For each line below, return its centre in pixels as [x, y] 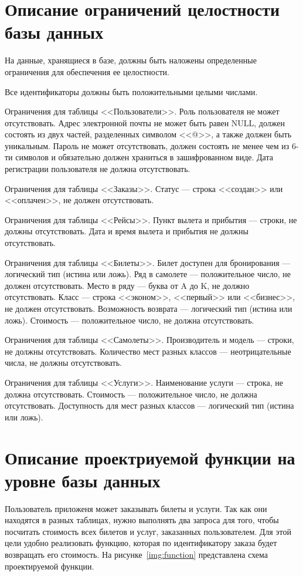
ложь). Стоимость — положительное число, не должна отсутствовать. [130, 320]
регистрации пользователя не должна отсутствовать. [98, 169]
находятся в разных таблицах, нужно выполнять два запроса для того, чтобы [142, 520]
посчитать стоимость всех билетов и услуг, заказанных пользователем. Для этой [148, 531]
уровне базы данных [83, 480]
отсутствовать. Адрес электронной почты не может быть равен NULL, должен [145, 122]
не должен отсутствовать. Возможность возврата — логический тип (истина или [149, 308]
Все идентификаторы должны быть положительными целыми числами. [131, 91]
